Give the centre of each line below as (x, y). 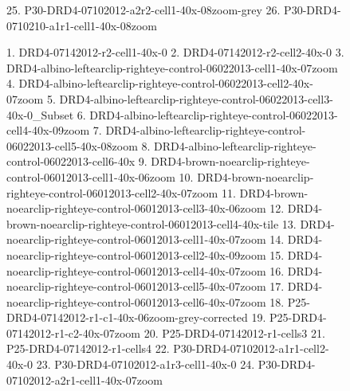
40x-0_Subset (40, 114)
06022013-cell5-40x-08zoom (72, 145)
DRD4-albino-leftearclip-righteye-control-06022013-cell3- (196, 98)
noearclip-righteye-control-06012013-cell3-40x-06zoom (136, 208)
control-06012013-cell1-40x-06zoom (91, 176)
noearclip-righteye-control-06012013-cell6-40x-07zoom (136, 301)
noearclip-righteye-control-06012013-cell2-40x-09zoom (136, 254)
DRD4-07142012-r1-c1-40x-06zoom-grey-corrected (127, 317)
